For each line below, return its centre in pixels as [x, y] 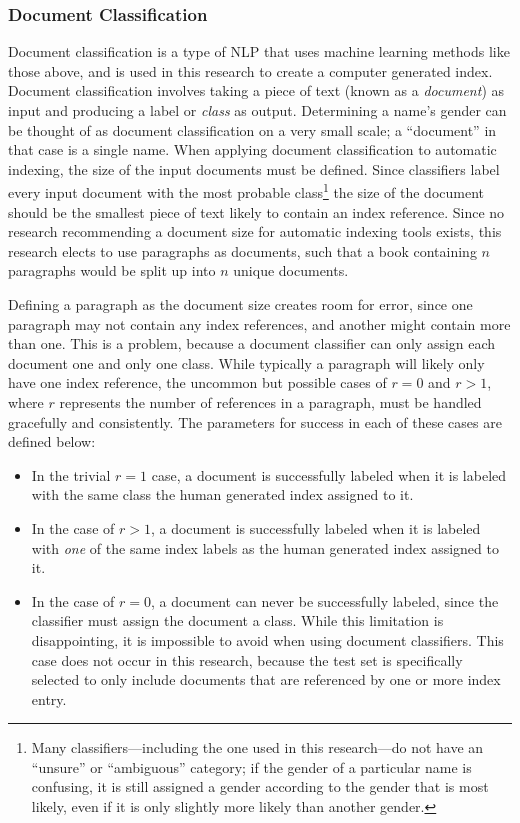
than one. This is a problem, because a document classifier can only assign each [252, 343]
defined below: [52, 441]
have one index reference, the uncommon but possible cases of [197, 382]
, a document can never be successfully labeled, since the [324, 600]
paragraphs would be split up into [112, 270]
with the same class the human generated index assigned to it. [222, 494]
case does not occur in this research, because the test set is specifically [247, 659]
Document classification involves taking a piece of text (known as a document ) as [256, 90]
